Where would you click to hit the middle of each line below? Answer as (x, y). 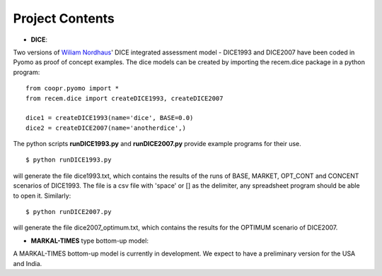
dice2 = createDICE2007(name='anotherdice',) (106, 128)
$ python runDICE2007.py (69, 212)
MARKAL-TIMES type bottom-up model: (89, 241)
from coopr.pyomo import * (73, 89)
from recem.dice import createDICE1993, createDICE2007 (125, 98)
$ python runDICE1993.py (69, 160)
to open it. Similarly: (42, 196)
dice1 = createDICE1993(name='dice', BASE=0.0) (110, 118)
